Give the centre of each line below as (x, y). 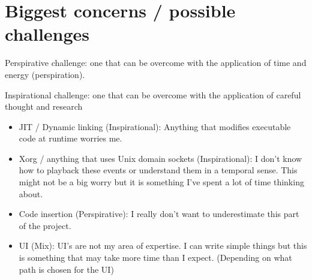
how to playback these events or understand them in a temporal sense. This (158, 170)
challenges (47, 34)
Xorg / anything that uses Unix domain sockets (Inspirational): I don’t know (160, 158)
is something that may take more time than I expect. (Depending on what (155, 258)
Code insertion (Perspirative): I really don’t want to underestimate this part (159, 214)
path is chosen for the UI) (66, 269)
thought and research (44, 106)
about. (31, 193)
